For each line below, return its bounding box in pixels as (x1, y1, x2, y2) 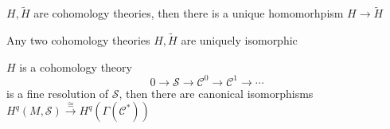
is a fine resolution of (6, 84, 109, 101)
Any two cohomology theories (6, 32, 150, 49)
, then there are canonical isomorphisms (119, 84, 314, 101)
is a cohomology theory (19, 58, 132, 75)
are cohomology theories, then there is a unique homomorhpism (33, 5, 344, 21)
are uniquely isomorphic (181, 32, 298, 49)
